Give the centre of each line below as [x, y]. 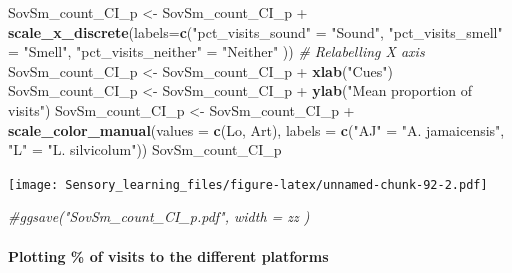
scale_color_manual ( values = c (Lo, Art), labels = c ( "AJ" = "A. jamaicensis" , [256, 129]
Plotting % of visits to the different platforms [168, 255]
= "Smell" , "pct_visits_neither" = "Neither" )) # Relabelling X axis [216, 51]
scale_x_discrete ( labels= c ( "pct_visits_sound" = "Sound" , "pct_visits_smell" [255, 31]
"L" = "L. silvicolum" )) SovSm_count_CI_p [145, 149]
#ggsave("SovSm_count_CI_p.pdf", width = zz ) [159, 216]
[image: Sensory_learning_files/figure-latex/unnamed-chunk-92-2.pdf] [248, 184]
